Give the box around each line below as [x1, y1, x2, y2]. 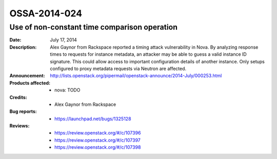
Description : [9, 44, 37, 50]
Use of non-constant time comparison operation [9, 22, 178, 32]
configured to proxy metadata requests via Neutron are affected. [50, 65, 187, 72]
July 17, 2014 [50, 37, 77, 43]
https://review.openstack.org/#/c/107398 [54, 144, 141, 150]
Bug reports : [9, 108, 37, 115]
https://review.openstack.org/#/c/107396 [54, 130, 141, 136]
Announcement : [9, 73, 46, 79]
